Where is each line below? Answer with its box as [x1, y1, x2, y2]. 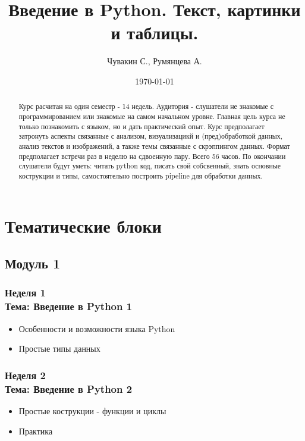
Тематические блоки [5, 213, 162, 237]
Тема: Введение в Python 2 [5, 381, 133, 396]
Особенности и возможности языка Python [18, 322, 175, 334]
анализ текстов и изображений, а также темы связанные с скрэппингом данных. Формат [18, 140, 290, 151]
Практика [18, 424, 53, 437]
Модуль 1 [5, 254, 61, 273]
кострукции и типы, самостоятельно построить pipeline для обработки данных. [18, 170, 263, 180]
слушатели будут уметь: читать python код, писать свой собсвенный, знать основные [18, 161, 281, 171]
